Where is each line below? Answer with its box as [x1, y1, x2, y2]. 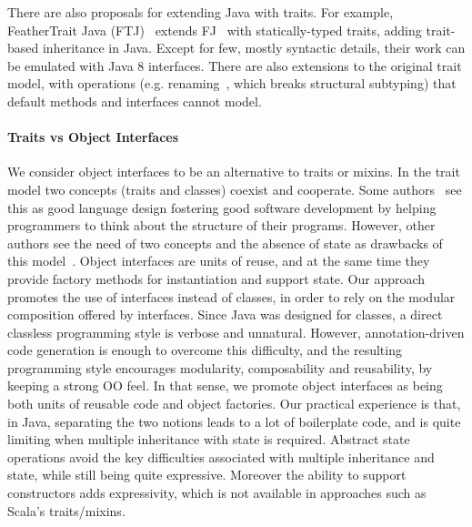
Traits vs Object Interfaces [7, 127, 179, 147]
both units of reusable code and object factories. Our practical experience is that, [7, 394, 461, 413]
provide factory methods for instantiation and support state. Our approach [7, 269, 426, 288]
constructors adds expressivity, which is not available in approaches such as [7, 483, 427, 502]
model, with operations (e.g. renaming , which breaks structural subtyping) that [7, 74, 457, 93]
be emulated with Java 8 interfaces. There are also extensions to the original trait [7, 56, 462, 75]
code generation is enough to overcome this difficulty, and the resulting [7, 340, 402, 360]
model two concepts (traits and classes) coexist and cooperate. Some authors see [7, 179, 462, 198]
